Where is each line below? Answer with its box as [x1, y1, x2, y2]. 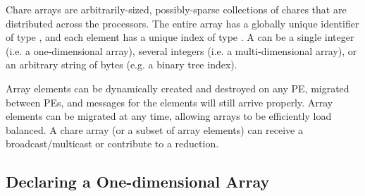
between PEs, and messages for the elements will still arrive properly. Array [6, 94, 333, 109]
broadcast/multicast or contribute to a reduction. [6, 136, 219, 151]
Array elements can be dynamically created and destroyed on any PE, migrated [6, 80, 349, 95]
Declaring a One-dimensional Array [6, 171, 270, 192]
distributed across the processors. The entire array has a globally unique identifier [6, 16, 359, 30]
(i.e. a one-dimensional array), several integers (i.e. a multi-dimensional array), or [6, 43, 357, 58]
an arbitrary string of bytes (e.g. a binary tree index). [6, 57, 237, 72]
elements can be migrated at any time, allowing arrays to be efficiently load [6, 109, 332, 123]
